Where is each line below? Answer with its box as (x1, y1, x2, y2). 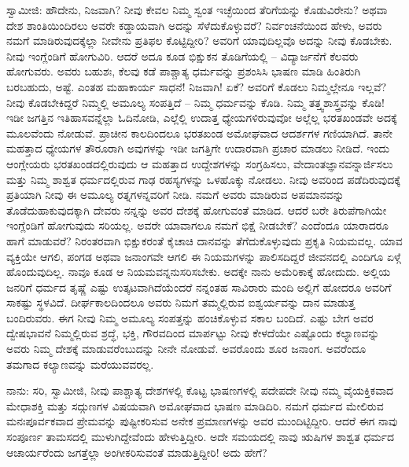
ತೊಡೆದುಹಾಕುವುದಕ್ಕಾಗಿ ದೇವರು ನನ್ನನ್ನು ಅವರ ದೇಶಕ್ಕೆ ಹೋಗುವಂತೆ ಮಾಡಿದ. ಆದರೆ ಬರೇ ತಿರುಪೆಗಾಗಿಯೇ (6, 201, 387, 218)
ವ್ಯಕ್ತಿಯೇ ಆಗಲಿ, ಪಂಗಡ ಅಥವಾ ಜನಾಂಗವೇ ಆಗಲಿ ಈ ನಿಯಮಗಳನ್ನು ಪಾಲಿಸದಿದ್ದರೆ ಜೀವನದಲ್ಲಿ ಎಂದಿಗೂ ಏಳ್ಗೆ (6, 248, 401, 264)
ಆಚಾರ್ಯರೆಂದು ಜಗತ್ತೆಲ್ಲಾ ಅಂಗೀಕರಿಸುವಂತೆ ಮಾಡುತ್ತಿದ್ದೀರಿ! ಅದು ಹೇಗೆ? (6, 443, 267, 460)
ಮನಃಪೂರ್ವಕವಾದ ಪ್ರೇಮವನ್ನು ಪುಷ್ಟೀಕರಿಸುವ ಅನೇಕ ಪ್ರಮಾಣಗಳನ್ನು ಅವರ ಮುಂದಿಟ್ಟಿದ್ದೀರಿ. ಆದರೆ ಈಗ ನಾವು (6, 413, 398, 429)
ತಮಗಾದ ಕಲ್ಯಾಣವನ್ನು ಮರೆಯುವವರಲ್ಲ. (6, 355, 154, 372)
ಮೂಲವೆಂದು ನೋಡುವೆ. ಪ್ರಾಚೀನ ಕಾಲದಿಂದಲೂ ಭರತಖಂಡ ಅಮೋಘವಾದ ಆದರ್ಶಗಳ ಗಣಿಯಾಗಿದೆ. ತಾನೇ (6, 124, 392, 141)
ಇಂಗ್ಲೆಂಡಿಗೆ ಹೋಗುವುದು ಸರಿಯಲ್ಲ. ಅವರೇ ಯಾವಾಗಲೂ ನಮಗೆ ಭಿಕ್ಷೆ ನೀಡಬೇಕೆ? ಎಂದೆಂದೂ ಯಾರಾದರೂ (6, 217, 389, 233)
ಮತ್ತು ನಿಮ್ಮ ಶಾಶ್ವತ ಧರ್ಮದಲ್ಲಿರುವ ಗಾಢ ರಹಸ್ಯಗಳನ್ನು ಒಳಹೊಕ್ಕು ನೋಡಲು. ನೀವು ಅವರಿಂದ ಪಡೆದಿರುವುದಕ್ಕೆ (6, 171, 400, 187)
